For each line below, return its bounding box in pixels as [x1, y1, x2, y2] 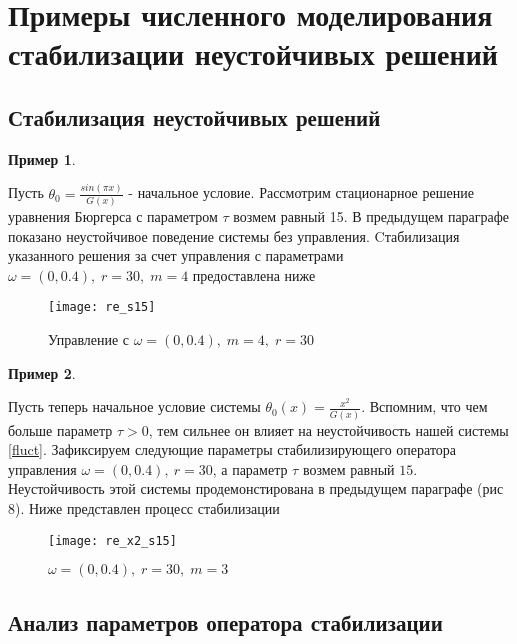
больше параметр [8, 419, 113, 440]
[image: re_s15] [48, 300, 156, 315]
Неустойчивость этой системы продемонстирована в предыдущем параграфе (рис [8, 478, 504, 499]
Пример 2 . [8, 362, 76, 383]
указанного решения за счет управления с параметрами [8, 245, 344, 266]
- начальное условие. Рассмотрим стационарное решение [128, 182, 474, 203]
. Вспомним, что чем [361, 396, 488, 417]
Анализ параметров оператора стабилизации [8, 606, 443, 637]
